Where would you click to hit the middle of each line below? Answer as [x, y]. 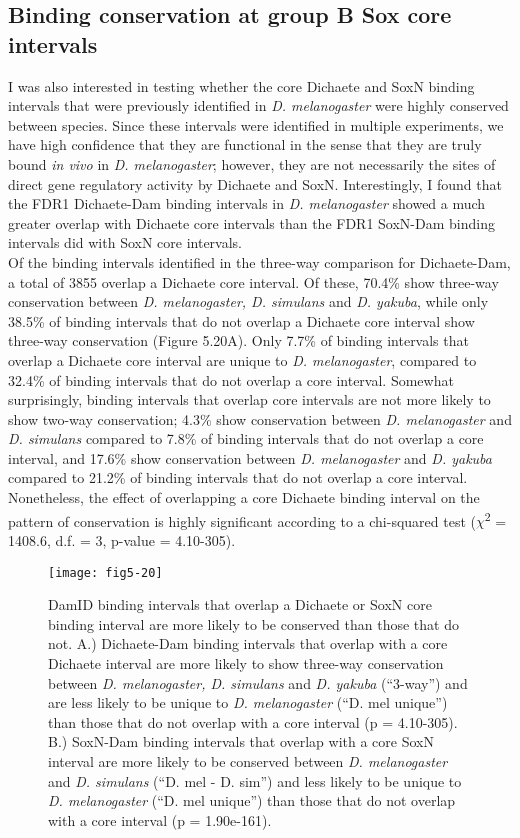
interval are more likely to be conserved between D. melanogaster [248, 760]
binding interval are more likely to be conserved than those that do [253, 623]
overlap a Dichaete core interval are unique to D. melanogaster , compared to [242, 359]
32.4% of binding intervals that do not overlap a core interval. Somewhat [231, 379]
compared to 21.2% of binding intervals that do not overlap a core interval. [238, 477]
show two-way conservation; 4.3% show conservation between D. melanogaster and [260, 418]
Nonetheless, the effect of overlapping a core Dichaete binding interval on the [244, 497]
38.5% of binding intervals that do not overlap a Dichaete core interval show [241, 320]
